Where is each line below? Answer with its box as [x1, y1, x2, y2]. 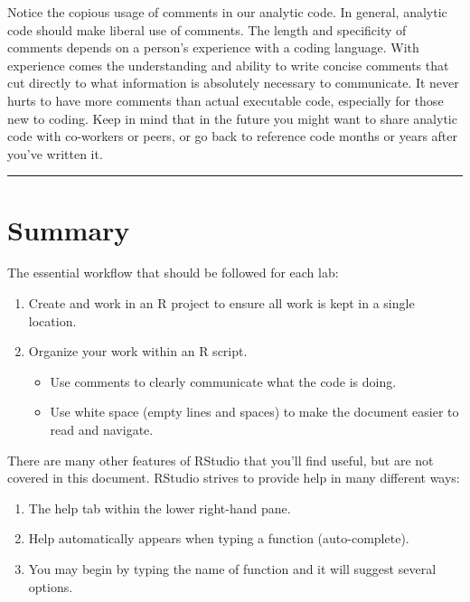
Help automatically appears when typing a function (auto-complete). [28, 529, 409, 548]
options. [28, 577, 73, 596]
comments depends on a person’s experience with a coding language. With [7, 38, 419, 57]
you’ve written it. [7, 144, 103, 163]
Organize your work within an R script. [28, 342, 248, 361]
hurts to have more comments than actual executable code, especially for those [7, 90, 444, 109]
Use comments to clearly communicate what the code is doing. [50, 372, 397, 390]
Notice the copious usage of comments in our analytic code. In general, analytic [7, 3, 447, 21]
